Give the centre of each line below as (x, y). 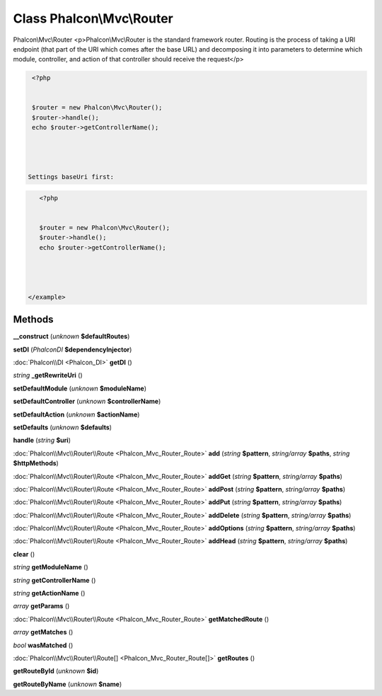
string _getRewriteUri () (48, 376)
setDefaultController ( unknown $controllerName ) (87, 401)
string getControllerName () (54, 580)
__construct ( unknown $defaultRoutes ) (71, 337)
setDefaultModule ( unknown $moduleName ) (80, 388)
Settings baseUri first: (71, 177)
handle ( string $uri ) (42, 440)
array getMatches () (43, 632)
